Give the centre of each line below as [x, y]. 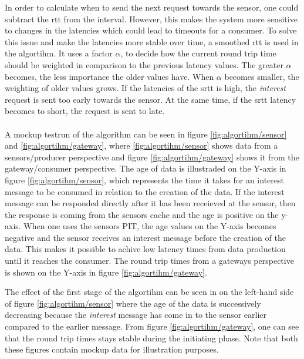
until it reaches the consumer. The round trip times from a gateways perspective [149, 261]
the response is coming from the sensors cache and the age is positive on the [142, 214]
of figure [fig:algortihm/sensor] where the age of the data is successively [133, 303]
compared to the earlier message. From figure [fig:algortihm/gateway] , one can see [152, 326]
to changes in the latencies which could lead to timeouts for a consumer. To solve [151, 30]
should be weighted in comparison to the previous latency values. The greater [144, 64]
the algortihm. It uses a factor [59, 53]
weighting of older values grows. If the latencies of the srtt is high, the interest [145, 88]
